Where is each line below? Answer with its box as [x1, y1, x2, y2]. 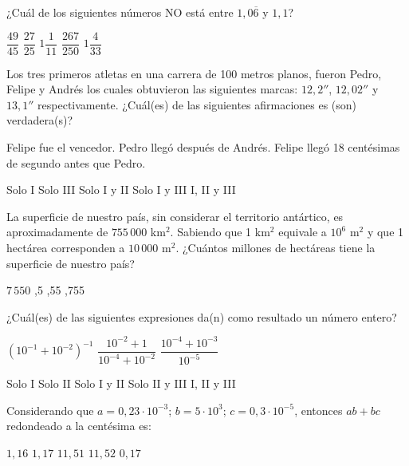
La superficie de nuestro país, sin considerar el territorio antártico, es [6, 207, 344, 224]
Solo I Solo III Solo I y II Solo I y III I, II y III [6, 181, 236, 198]
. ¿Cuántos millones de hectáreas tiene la [175, 239, 376, 255]
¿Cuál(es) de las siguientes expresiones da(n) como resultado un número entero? [6, 308, 397, 325]
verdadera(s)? [6, 112, 73, 128]
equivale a [278, 223, 327, 240]
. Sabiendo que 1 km [170, 223, 270, 240]
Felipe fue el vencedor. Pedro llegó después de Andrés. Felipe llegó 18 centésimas [6, 139, 400, 156]
